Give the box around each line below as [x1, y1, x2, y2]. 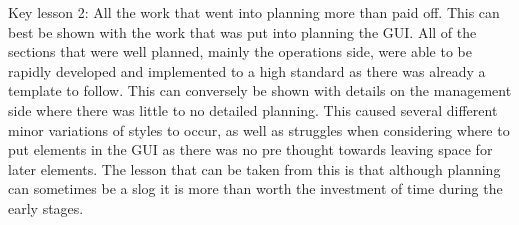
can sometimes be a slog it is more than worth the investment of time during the [8, 178, 503, 199]
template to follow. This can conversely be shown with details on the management [8, 80, 512, 101]
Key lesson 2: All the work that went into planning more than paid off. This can [8, 2, 500, 22]
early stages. [8, 197, 84, 218]
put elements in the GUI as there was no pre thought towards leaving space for [8, 139, 493, 160]
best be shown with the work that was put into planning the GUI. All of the [8, 21, 477, 42]
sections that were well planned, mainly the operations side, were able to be [8, 41, 472, 62]
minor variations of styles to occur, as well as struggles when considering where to [8, 119, 510, 140]
